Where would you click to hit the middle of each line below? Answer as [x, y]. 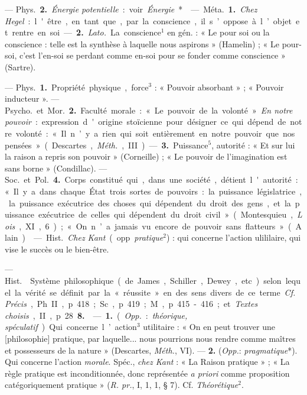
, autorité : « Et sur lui [253, 145]
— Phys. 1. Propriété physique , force [77, 87]
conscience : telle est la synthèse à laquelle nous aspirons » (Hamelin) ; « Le [142, 43]
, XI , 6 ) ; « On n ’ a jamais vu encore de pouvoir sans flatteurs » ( [155, 226]
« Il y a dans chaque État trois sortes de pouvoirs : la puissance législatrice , [153, 191]
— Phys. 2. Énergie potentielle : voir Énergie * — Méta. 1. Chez [131, 9]
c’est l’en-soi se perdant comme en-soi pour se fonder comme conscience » [152, 55]
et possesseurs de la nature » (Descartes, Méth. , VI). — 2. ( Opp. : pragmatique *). [151, 350]
